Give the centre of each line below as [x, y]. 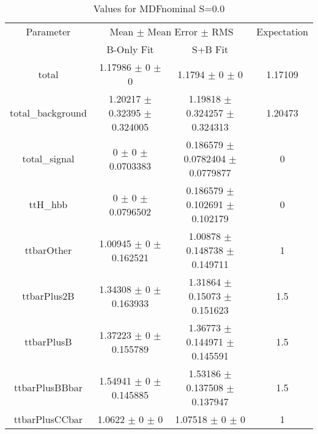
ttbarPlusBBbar [48, 387]
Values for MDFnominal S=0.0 [159, 8]
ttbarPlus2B [48, 296]
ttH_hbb [48, 204]
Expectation [282, 31]
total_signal [48, 158]
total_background [48, 113]
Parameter [48, 31]
